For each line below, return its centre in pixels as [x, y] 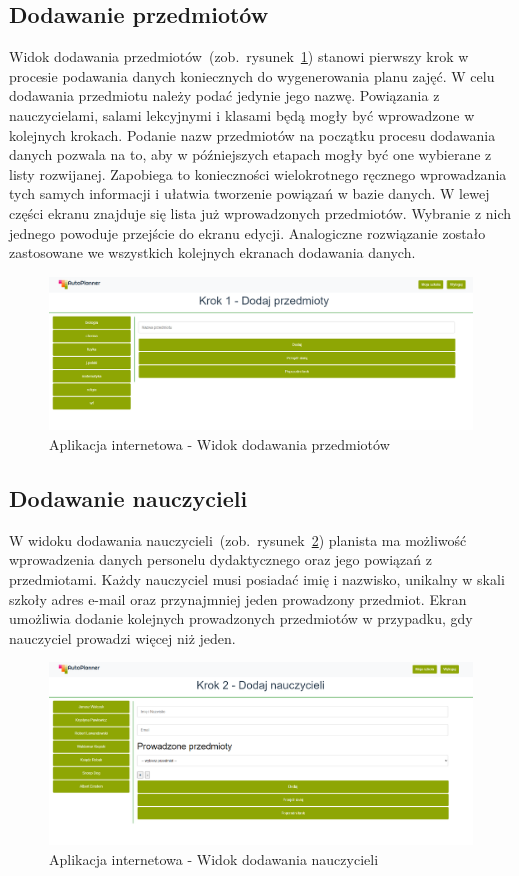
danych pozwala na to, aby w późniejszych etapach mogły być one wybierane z [250, 154]
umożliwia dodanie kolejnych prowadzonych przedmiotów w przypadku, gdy [241, 618]
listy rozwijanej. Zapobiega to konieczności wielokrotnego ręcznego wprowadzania [258, 173]
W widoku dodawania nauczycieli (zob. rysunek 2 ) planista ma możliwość [238, 539]
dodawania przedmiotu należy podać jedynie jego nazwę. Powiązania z [224, 95]
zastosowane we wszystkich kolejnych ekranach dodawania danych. [212, 252]
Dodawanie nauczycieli [128, 497]
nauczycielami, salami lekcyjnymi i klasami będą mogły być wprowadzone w [242, 114]
